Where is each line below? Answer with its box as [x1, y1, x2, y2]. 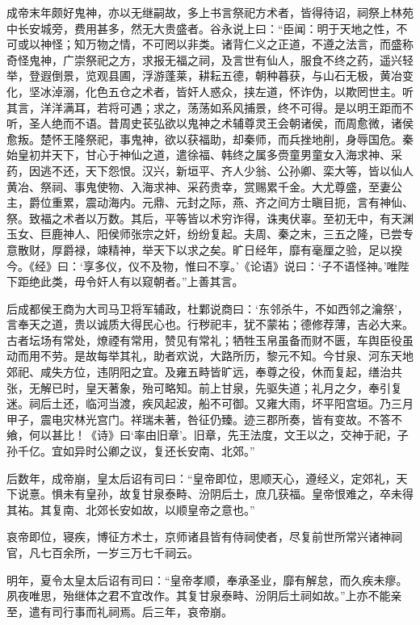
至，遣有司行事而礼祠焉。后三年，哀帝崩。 [6, 602, 233, 619]
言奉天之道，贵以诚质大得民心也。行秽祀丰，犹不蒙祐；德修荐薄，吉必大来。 [6, 316, 414, 333]
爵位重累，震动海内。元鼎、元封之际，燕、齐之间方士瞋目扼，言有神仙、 [28, 194, 414, 211]
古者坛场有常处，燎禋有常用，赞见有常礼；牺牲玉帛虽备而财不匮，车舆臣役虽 [6, 331, 414, 348]
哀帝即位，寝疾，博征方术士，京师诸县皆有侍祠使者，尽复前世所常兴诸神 [6, 528, 391, 545]
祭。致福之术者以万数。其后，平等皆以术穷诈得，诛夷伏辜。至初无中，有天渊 [6, 209, 414, 226]
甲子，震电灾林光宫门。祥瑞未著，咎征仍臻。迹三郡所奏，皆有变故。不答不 [6, 410, 402, 427]
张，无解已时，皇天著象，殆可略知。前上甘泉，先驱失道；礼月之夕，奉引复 [6, 379, 402, 396]
